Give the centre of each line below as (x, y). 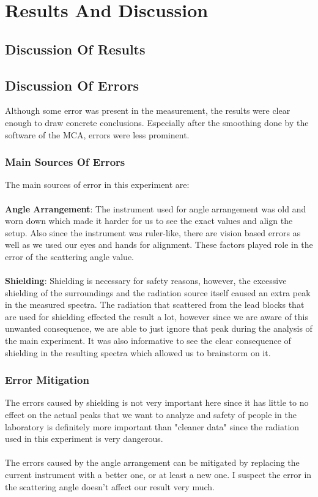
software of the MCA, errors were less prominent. (97, 134)
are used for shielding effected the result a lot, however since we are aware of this (157, 316)
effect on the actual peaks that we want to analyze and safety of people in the (151, 415)
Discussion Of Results (75, 49)
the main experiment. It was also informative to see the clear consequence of (148, 341)
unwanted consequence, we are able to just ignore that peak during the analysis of (159, 328)
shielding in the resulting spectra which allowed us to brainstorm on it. (138, 352)
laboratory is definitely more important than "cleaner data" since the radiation (152, 426)
